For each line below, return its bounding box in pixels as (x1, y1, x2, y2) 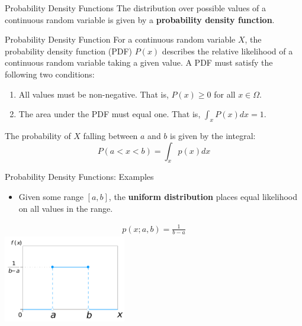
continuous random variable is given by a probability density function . (5, 13, 275, 25)
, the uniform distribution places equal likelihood (108, 190, 298, 202)
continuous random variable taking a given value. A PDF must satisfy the (5, 56, 273, 69)
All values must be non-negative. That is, (18, 88, 169, 100)
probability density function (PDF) (5, 44, 133, 57)
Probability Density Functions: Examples (5, 170, 154, 183)
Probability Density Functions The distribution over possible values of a (5, 2, 266, 14)
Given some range (18, 190, 83, 202)
